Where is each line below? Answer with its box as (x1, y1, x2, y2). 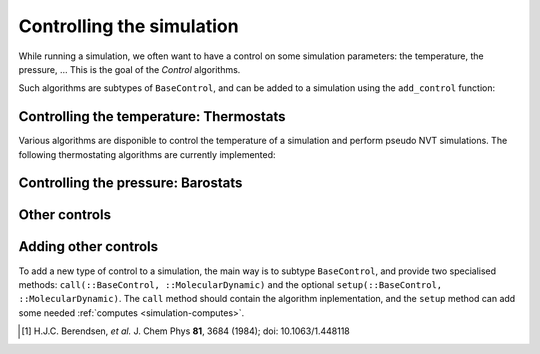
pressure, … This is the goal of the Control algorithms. (18, 63, 241, 75)
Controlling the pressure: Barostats (18, 175, 243, 192)
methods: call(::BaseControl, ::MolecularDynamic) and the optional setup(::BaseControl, (18, 278, 443, 290)
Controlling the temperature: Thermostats (18, 108, 286, 125)
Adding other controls (18, 238, 159, 255)
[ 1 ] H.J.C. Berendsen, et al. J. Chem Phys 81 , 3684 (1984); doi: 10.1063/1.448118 (21, 325, 350, 337)
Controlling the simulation (18, 15, 239, 37)
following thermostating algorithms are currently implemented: (18, 148, 276, 160)
